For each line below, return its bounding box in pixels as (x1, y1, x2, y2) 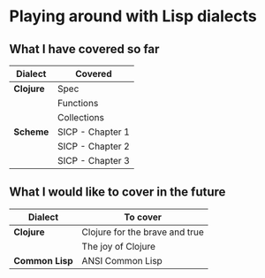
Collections (57, 112, 104, 123)
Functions (57, 97, 99, 109)
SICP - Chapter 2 (57, 140, 130, 152)
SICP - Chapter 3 (57, 155, 130, 166)
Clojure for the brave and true (81, 226, 205, 238)
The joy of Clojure (81, 240, 156, 252)
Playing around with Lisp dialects (9, 6, 258, 27)
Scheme (13, 126, 49, 138)
